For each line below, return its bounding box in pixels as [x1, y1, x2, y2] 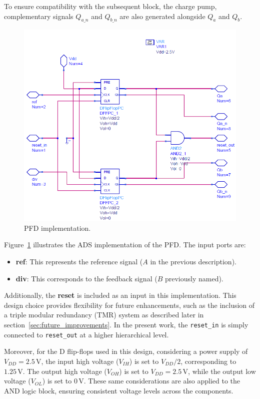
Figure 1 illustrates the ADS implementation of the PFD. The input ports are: [4, 239, 246, 250]
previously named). [164, 273, 223, 283]
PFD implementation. [24, 222, 91, 233]
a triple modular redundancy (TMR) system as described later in [4, 309, 204, 320]
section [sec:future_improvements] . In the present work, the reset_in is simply [4, 319, 248, 330]
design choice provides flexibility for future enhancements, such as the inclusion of [4, 299, 255, 310]
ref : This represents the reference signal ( [15, 256, 143, 267]
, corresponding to [180, 355, 236, 366]
